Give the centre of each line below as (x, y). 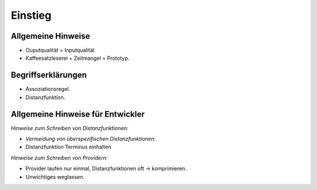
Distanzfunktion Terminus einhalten (68, 147)
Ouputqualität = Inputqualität (60, 50)
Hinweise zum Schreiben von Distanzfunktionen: (70, 128)
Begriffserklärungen (49, 75)
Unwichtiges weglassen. (55, 177)
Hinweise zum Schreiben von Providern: (59, 158)
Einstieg (31, 15)
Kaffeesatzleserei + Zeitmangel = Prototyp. (77, 58)
